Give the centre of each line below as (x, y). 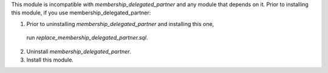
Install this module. (50, 60)
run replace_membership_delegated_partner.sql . (87, 38)
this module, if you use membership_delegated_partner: (81, 13)
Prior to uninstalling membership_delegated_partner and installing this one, (120, 24)
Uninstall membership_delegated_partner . (79, 51)
